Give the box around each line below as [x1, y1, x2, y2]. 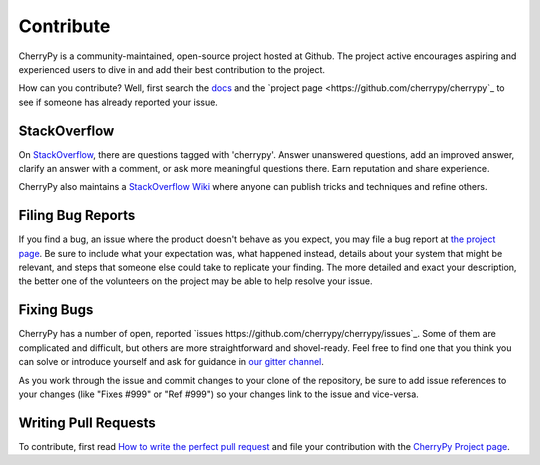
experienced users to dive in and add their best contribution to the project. [18, 63, 325, 75]
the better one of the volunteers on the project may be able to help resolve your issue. [18, 275, 373, 287]
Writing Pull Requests [18, 414, 157, 431]
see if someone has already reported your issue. [18, 96, 219, 108]
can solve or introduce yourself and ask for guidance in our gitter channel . [18, 356, 325, 368]
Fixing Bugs [18, 301, 94, 319]
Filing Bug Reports [18, 207, 136, 224]
